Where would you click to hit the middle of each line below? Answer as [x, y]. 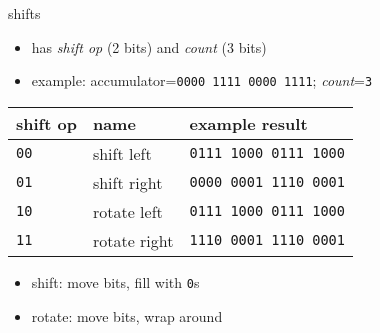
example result [248, 123]
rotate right [133, 240]
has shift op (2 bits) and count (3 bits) [149, 46]
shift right [127, 182]
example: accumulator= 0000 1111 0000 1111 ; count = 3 [202, 80]
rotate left [127, 211]
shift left [122, 153]
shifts [24, 13]
